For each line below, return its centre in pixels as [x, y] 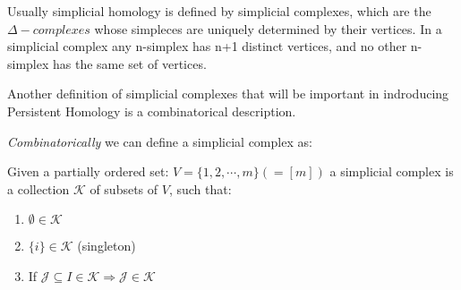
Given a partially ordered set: [88, 171]
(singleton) [107, 246]
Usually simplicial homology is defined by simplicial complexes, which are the [219, 11]
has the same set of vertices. [130, 63]
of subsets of [124, 188]
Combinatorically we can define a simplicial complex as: [160, 141]
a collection [38, 188]
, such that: [200, 188]
